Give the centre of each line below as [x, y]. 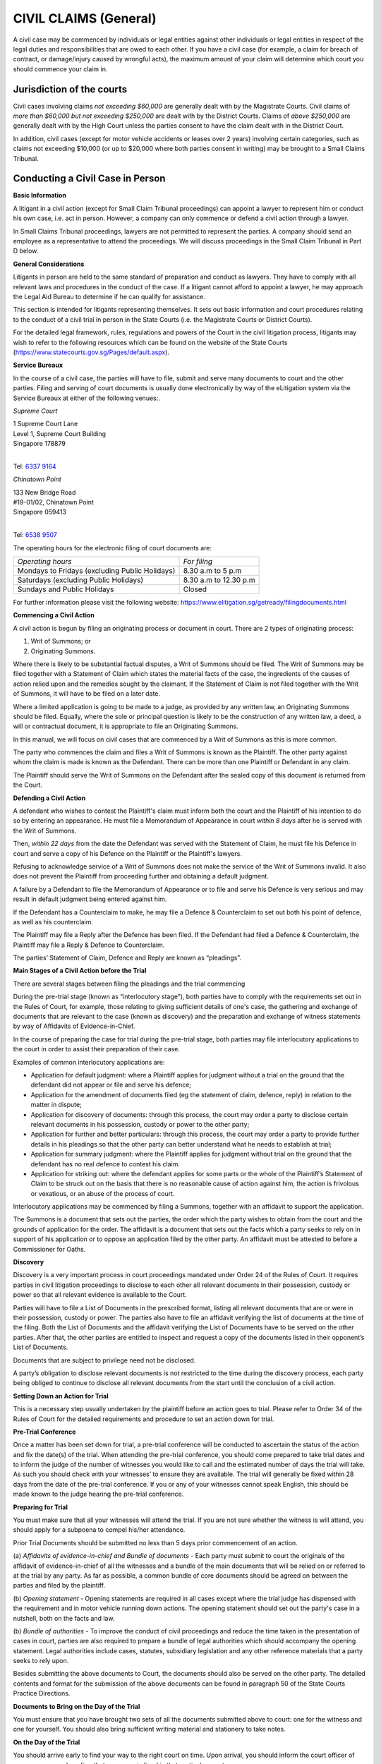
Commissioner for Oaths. [49, 1249]
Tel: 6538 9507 [35, 535]
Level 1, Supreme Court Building [59, 433]
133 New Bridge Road [44, 492]
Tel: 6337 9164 [35, 466]
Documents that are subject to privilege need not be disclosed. [104, 1360]
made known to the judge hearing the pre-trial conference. [98, 1494]
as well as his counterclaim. [53, 922]
